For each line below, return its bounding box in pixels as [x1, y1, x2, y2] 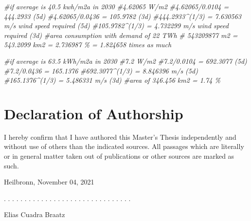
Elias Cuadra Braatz [4, 209, 65, 220]
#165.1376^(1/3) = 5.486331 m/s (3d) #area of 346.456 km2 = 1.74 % [4, 75, 220, 85]
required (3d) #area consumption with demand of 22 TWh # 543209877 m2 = [4, 30, 238, 40]
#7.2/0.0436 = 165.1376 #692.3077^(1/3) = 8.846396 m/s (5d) [4, 65, 198, 75]
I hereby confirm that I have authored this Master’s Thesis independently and [4, 131, 236, 142]
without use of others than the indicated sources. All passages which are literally [4, 141, 244, 151]
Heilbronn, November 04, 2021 [4, 177, 94, 187]
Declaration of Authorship [4, 103, 183, 123]
